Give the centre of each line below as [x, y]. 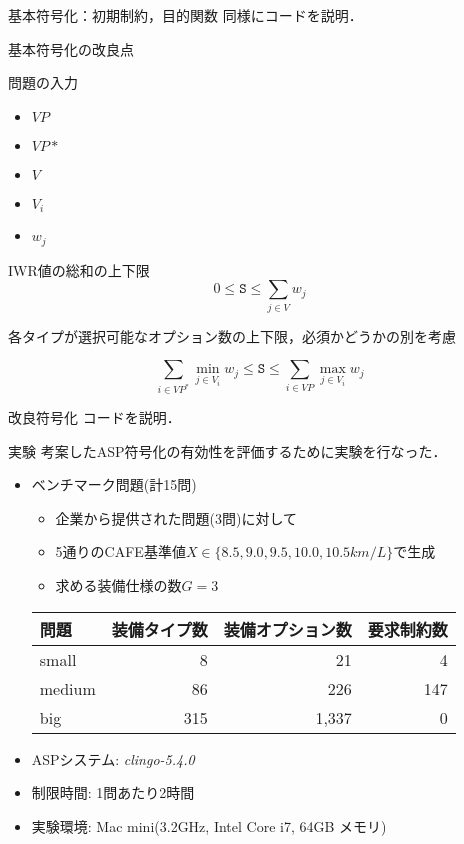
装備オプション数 [287, 629]
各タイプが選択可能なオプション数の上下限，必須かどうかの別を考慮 [232, 335]
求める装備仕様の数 [118, 585]
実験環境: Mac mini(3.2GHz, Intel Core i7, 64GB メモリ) [209, 825]
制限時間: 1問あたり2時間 [113, 792]
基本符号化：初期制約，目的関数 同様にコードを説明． [185, 15]
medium [67, 688]
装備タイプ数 [159, 629]
